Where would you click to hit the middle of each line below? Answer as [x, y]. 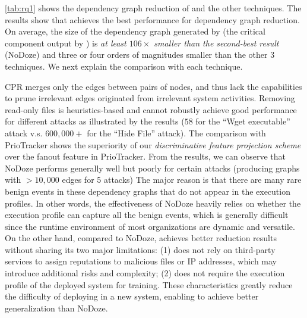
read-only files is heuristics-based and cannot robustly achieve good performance [151, 109]
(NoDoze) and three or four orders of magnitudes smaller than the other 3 [140, 54]
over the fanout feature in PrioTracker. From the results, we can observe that [145, 156]
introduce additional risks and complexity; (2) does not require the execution [145, 273]
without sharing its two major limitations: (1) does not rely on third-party [140, 249]
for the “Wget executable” [243, 121]
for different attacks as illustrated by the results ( [95, 121]
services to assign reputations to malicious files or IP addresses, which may [141, 261]
